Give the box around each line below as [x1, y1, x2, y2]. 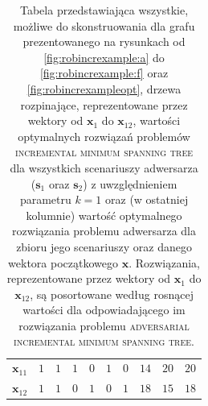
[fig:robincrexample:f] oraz [39, 64, 169, 81]
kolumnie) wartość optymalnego [26, 206, 182, 223]
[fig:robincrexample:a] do [43, 48, 165, 65]
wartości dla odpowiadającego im [22, 301, 186, 318]
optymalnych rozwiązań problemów [18, 127, 190, 144]
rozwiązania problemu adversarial [18, 317, 190, 333]
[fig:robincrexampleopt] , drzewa [27, 80, 181, 97]
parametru [19, 191, 71, 208]
